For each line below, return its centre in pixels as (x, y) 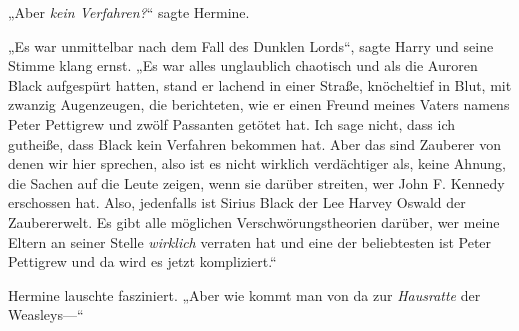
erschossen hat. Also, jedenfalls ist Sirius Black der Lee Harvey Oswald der (237, 202)
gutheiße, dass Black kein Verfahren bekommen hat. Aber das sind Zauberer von (255, 143)
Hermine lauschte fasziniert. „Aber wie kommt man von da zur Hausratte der (244, 294)
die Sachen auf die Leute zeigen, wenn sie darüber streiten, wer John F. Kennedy (256, 182)
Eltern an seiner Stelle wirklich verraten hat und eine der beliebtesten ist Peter (250, 241)
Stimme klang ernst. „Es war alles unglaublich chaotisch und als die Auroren (243, 65)
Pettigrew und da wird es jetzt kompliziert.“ (142, 261)
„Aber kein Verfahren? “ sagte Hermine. (129, 12)
